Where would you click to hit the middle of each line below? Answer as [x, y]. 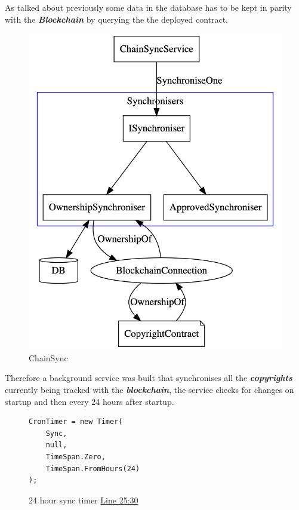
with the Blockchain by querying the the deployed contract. [117, 19]
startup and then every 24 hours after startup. [90, 401]
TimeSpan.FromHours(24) [93, 468]
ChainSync [48, 357]
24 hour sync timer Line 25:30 [84, 500]
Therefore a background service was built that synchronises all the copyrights [149, 378]
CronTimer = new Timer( [76, 422]
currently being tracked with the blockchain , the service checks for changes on [149, 389]
